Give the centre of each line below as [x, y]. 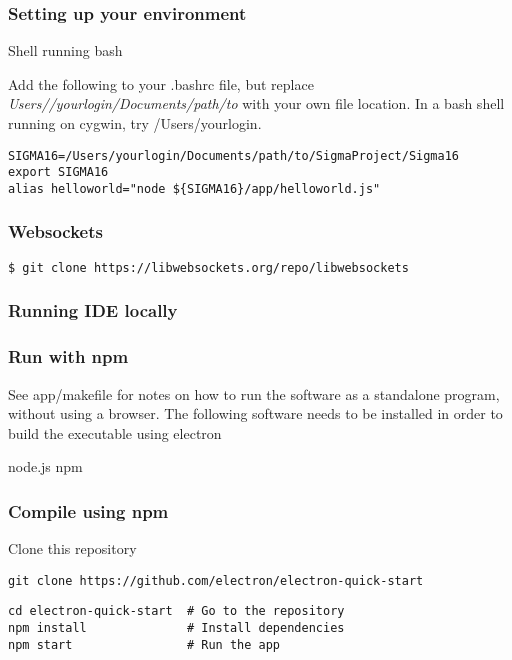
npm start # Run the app [144, 644]
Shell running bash [65, 50]
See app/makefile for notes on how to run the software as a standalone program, [254, 393]
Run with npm [68, 356]
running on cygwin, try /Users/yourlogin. [135, 123]
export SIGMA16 [58, 172]
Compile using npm [88, 510]
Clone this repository [72, 548]
